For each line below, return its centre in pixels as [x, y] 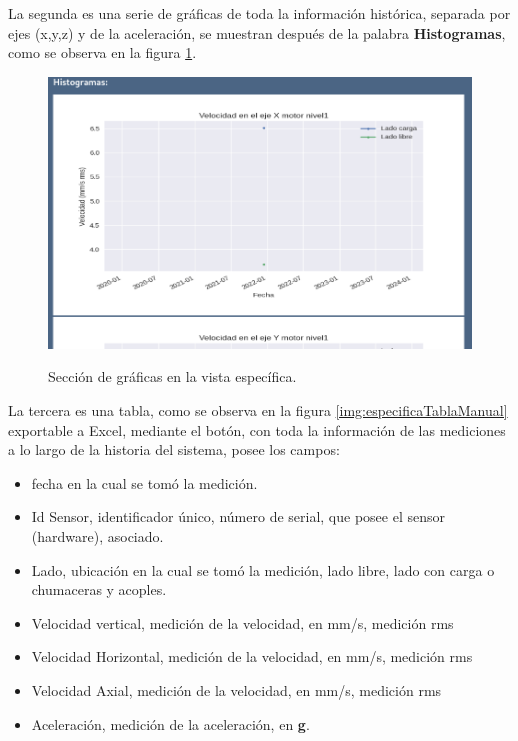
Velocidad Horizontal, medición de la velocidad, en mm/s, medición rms [252, 656]
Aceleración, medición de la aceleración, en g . [170, 723]
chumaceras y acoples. [99, 589]
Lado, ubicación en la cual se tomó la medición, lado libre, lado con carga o [263, 569]
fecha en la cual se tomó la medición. [144, 482]
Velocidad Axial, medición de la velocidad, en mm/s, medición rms [236, 689]
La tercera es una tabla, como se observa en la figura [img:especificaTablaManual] [258, 410]
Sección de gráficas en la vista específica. [172, 376]
